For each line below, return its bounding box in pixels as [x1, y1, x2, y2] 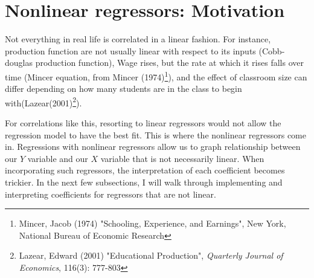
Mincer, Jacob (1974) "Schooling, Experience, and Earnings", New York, [19, 217, 286, 230]
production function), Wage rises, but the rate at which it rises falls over [35, 56, 304, 69]
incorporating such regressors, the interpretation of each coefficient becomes [5, 164, 285, 176]
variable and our [27, 152, 88, 164]
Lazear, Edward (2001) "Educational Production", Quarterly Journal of [19, 249, 283, 262]
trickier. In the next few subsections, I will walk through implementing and [5, 175, 283, 188]
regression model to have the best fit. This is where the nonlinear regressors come [5, 128, 306, 141]
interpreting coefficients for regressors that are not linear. [5, 187, 216, 200]
